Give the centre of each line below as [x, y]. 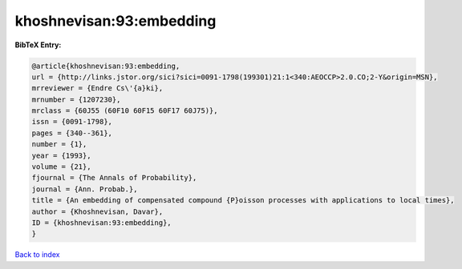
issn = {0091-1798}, [72, 122]
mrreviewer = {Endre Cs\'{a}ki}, [97, 88]
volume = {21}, [61, 167]
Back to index [37, 255]
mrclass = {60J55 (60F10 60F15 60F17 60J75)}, [125, 111]
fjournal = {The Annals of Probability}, [114, 178]
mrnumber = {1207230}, [76, 99]
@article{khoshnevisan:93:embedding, [106, 66]
